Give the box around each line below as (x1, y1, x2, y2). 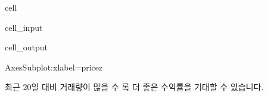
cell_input (5, 21, 43, 33)
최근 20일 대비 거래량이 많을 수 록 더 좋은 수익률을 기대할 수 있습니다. (5, 81, 264, 93)
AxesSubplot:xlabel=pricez (5, 60, 103, 73)
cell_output (5, 41, 48, 53)
